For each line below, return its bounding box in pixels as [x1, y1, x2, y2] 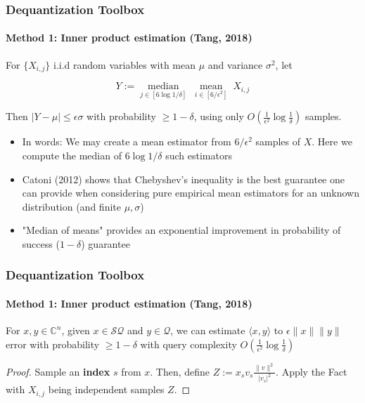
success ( [22, 236, 60, 251]
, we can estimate [170, 323, 245, 338]
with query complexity [140, 336, 237, 351]
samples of [255, 134, 301, 149]
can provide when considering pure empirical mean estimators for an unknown [22, 185, 360, 200]
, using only [193, 109, 244, 124]
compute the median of [22, 147, 122, 162]
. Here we [312, 134, 352, 149]
